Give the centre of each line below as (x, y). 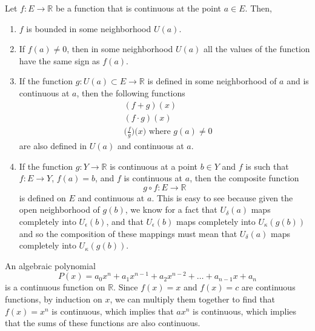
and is (298, 81)
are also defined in (53, 145)
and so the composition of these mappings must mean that (128, 233)
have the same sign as (59, 60)
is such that (267, 166)
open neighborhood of (59, 209)
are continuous (268, 287)
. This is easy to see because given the (222, 197)
